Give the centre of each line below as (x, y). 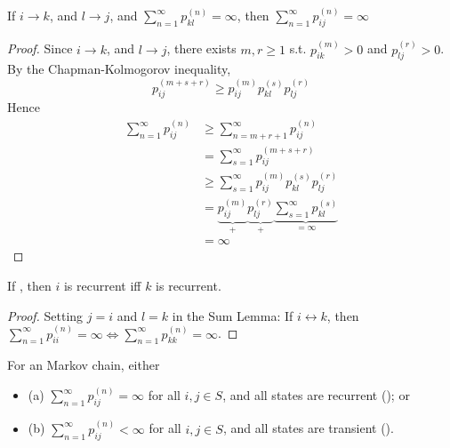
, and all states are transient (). (308, 428)
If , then (29, 286)
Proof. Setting (45, 315)
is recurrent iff (102, 286)
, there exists (201, 48)
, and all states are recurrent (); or (316, 395)
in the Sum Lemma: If (233, 315)
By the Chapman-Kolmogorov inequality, (119, 69)
